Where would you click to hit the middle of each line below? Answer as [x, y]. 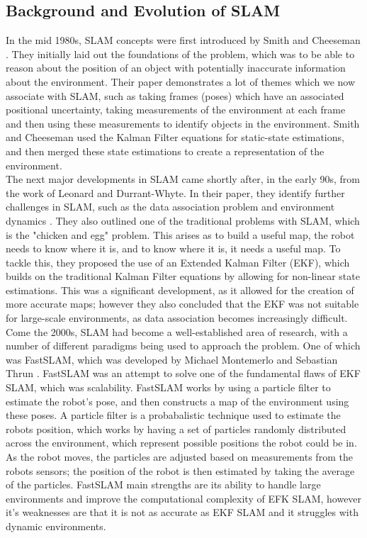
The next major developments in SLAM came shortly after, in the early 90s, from [183, 179]
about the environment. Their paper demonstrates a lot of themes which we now [181, 81]
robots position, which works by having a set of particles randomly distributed [176, 428]
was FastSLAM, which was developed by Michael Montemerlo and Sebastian [172, 359]
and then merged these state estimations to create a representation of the [165, 151]
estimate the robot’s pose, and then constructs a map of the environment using [177, 401]
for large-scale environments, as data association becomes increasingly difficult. [177, 318]
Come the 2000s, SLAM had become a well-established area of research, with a [177, 331]
